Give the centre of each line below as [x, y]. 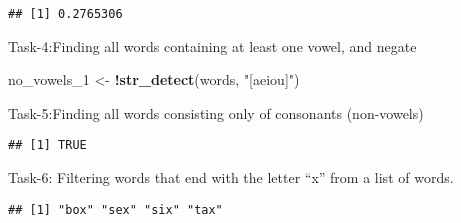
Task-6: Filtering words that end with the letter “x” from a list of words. [231, 177]
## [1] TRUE [47, 145]
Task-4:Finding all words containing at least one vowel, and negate [212, 45]
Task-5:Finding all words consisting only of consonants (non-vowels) [216, 112]
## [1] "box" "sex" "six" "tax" [115, 209]
